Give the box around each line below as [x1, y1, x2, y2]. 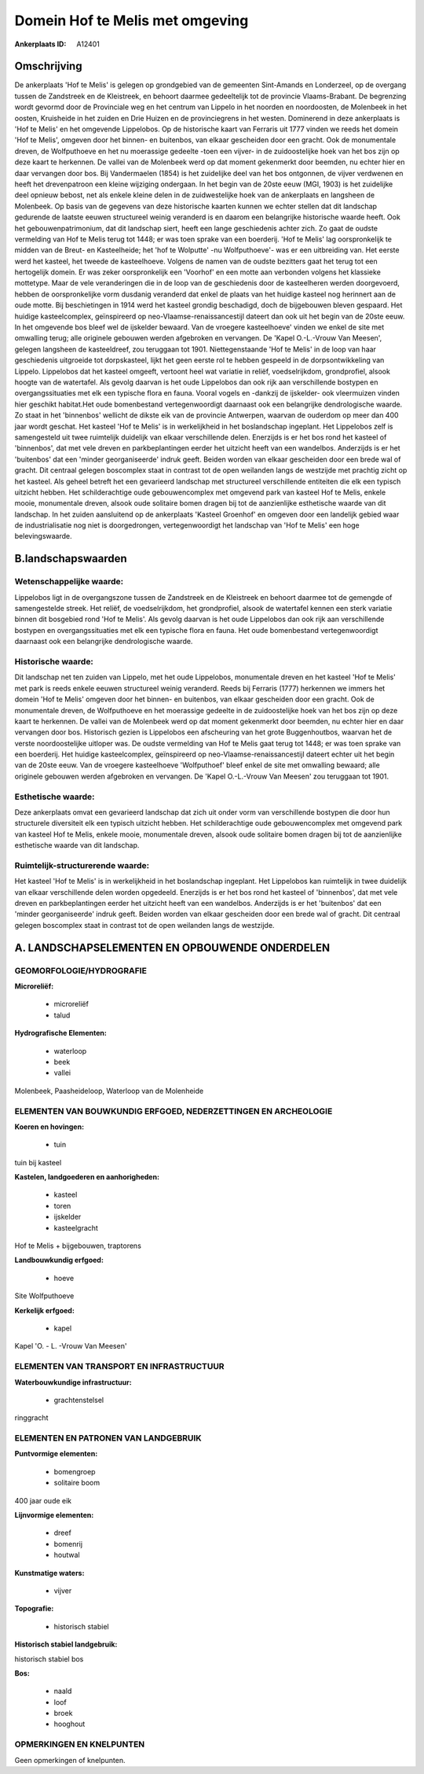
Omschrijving [14, 60, 82, 73]
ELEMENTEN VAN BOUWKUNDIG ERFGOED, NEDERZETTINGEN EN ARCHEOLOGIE [14, 1106, 333, 1117]
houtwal [53, 1550, 80, 1560]
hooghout [53, 1719, 86, 1729]
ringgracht [14, 1413, 49, 1423]
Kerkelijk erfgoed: [14, 1305, 75, 1315]
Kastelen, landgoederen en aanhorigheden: [14, 1172, 160, 1182]
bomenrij [53, 1539, 82, 1548]
